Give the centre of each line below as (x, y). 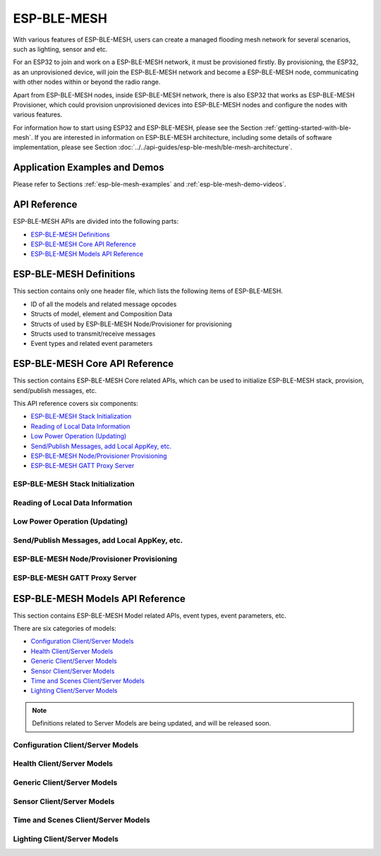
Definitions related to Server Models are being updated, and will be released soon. (152, 723)
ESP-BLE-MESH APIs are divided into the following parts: (96, 222)
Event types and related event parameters (92, 344)
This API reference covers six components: (76, 403)
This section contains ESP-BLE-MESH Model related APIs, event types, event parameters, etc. (150, 615)
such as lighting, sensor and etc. (60, 49)
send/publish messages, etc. (55, 390)
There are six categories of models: (65, 628)
